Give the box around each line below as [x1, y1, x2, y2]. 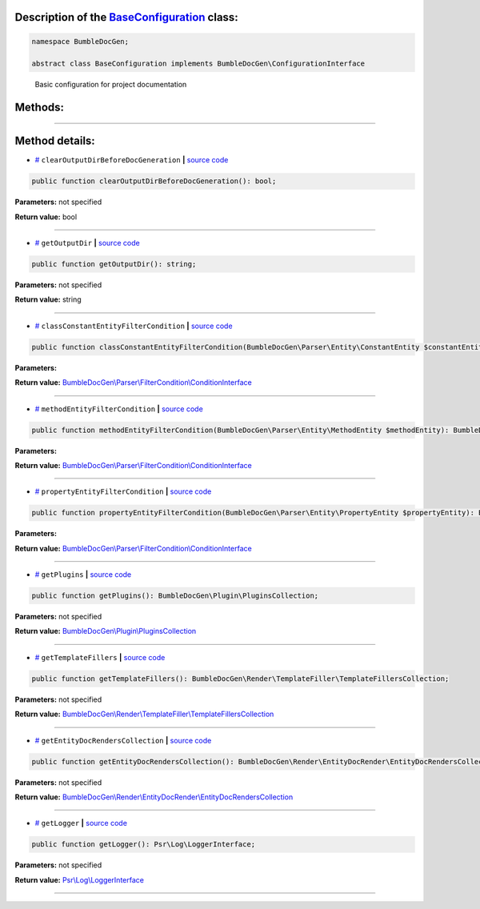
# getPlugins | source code [34, 570, 132, 579]
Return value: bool [14, 212, 78, 222]
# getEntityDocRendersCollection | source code [34, 735, 212, 745]
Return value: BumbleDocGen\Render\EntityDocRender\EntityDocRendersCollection [14, 792, 294, 802]
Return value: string [14, 294, 82, 304]
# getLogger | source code [34, 819, 128, 828]
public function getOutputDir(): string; [31, 260, 197, 269]
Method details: [14, 134, 95, 148]
